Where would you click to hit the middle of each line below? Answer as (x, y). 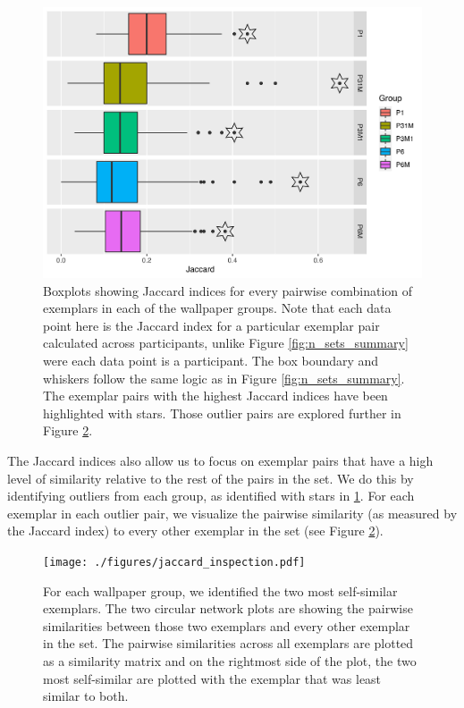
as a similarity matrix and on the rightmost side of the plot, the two (230, 660)
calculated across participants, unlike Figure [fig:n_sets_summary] (226, 343)
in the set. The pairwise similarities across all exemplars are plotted (228, 643)
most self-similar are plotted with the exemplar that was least (212, 678)
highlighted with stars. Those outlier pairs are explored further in (222, 413)
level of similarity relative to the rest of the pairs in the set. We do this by (211, 478)
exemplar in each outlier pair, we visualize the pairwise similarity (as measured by (232, 513)
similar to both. (86, 696)
